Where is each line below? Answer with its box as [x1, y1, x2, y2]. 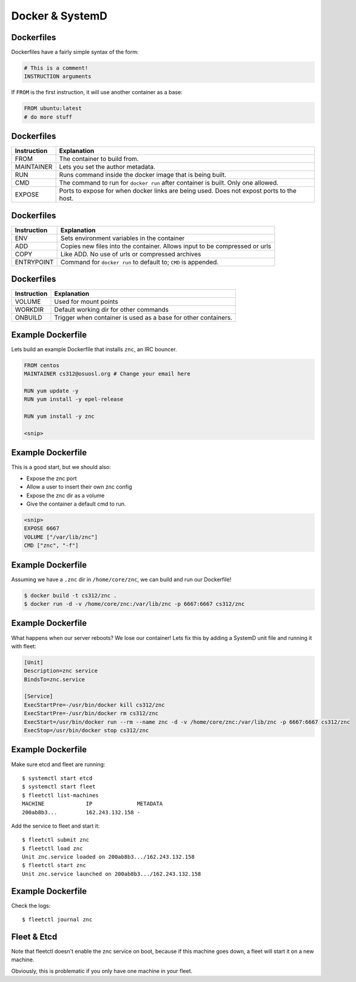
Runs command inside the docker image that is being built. [59, 171, 227, 179]
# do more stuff [24, 113, 73, 120]
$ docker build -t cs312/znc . [24, 592, 118, 599]
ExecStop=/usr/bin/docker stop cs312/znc [24, 727, 149, 734]
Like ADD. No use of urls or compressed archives [61, 250, 201, 258]
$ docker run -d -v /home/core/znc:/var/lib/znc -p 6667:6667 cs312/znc [24, 600, 245, 608]
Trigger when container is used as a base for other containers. [54, 314, 233, 322]
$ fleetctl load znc [22, 845, 83, 852]
